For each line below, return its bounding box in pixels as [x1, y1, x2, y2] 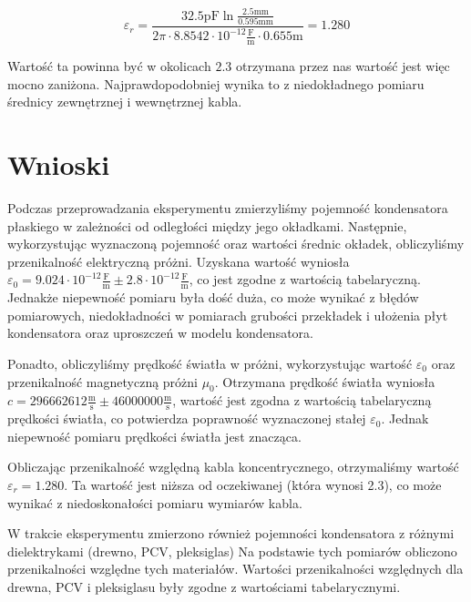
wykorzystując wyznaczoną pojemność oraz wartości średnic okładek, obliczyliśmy [7, 234, 465, 253]
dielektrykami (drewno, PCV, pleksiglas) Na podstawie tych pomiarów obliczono [7, 541, 457, 560]
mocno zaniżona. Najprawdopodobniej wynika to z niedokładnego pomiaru [7, 74, 425, 93]
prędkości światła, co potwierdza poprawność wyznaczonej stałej [7, 409, 366, 428]
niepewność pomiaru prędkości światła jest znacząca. [7, 426, 302, 445]
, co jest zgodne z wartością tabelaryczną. [189, 270, 421, 289]
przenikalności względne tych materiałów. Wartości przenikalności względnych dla [7, 559, 464, 578]
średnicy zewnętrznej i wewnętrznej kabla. [7, 92, 242, 111]
